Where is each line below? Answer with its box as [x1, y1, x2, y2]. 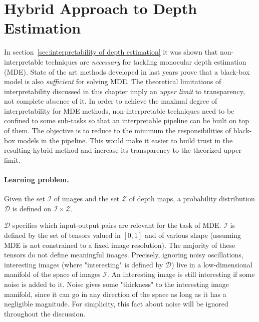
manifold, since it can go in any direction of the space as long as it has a [4, 288, 226, 299]
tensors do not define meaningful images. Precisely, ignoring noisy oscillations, [4, 249, 243, 260]
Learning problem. [4, 174, 69, 185]
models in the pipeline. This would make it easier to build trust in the [17, 135, 233, 145]
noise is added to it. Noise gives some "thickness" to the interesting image [4, 278, 229, 289]
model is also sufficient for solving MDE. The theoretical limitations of [4, 76, 221, 87]
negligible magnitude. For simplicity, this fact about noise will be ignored [4, 298, 228, 309]
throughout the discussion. [4, 308, 86, 318]
